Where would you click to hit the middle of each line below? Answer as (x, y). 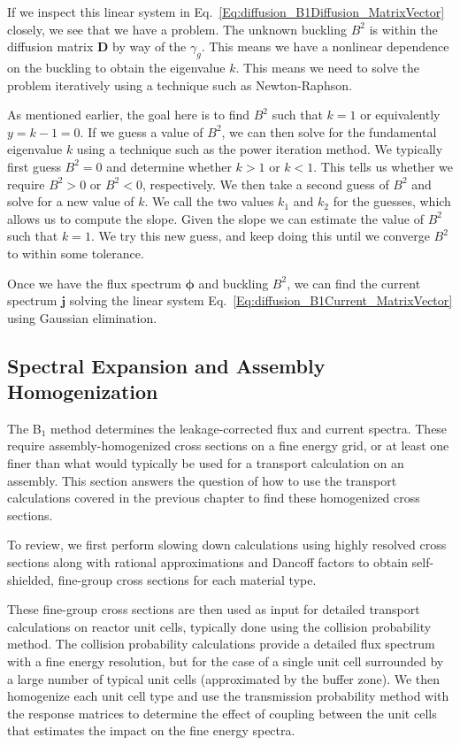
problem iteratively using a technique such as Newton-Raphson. (180, 84)
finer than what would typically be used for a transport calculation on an (206, 463)
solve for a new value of (71, 201)
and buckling (234, 283)
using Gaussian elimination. (82, 317)
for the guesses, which (392, 201)
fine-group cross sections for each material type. (187, 579)
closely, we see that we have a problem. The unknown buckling (177, 29)
